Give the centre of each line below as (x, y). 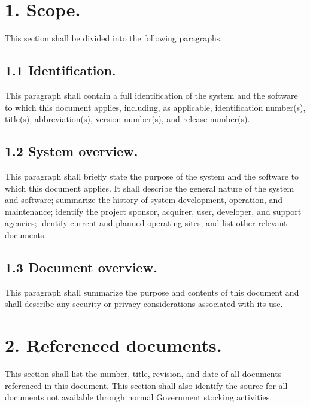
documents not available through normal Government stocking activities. (139, 397)
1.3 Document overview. (81, 267)
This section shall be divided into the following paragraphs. (114, 38)
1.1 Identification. (60, 70)
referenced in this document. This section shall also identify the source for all (146, 385)
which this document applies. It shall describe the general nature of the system (150, 188)
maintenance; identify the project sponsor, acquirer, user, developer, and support (153, 211)
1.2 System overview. (72, 151)
